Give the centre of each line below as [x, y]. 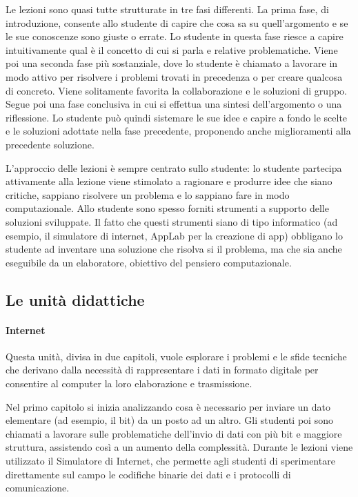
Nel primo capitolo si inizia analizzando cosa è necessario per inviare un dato [168, 406]
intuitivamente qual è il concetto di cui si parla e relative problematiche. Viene [172, 49]
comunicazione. [38, 488]
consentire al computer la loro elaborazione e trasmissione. [129, 383]
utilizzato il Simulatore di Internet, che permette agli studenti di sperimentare [170, 461]
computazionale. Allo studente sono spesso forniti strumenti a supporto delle [167, 208]
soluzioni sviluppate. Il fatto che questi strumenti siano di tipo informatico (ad [172, 221]
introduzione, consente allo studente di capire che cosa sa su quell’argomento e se [177, 22]
